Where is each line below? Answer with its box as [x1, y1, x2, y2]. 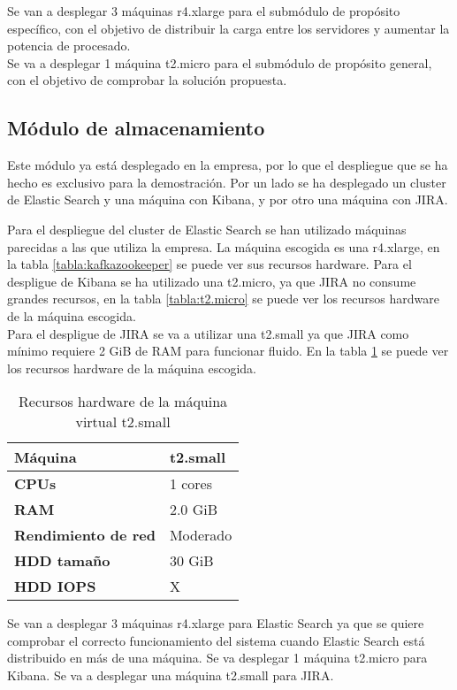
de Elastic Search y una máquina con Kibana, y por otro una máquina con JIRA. [7, 190, 448, 209]
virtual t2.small [75, 411, 171, 433]
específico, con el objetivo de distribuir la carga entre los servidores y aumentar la [7, 19, 450, 37]
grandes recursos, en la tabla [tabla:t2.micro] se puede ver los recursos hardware [7, 289, 439, 308]
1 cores [169, 473, 212, 494]
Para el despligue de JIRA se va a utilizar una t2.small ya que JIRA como [7, 324, 409, 342]
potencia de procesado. [7, 36, 131, 55]
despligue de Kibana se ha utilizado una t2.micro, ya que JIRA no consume [7, 272, 416, 290]
